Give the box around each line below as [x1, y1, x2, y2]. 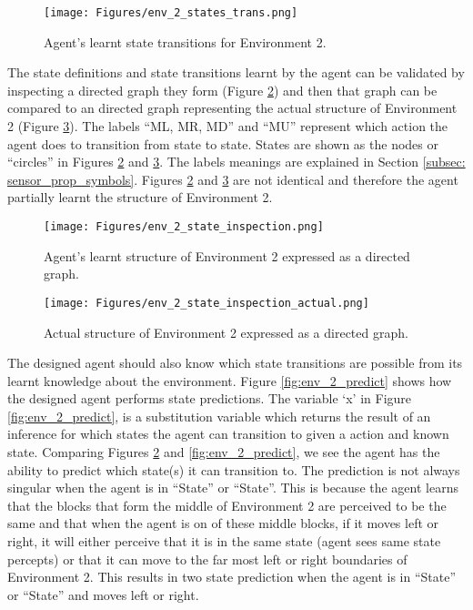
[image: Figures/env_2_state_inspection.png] [44, 220, 324, 233]
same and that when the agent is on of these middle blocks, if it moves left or [7, 513, 439, 533]
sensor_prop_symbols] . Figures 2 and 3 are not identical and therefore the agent [7, 169, 458, 188]
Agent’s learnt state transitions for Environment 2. [44, 32, 327, 51]
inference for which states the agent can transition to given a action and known [7, 424, 449, 443]
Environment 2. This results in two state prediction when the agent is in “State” [7, 567, 457, 586]
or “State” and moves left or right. [7, 585, 199, 604]
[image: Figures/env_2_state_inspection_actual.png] [44, 296, 369, 310]
